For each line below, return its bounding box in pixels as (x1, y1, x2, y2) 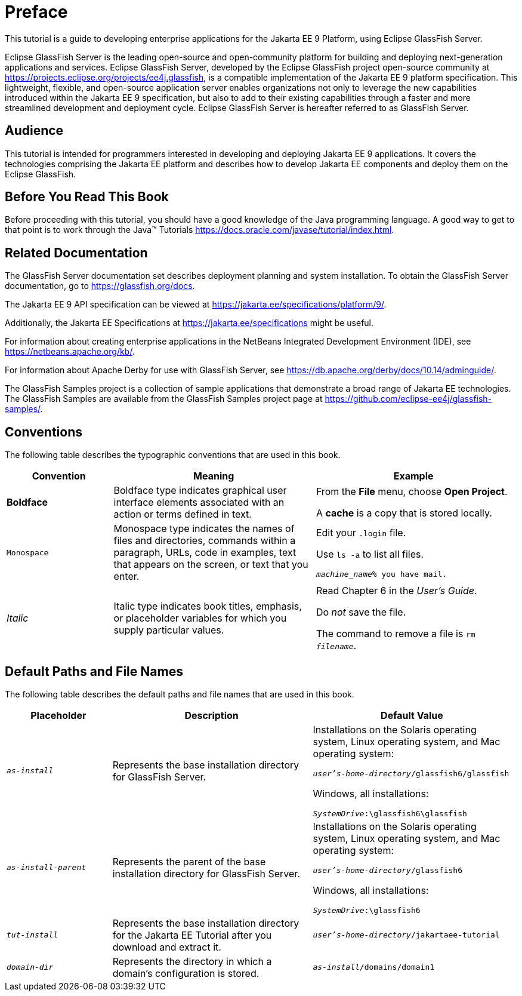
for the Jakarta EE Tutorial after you (112, 929, 272, 941)
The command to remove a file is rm (316, 628, 475, 640)
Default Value (381, 709, 443, 721)
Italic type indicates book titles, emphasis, (113, 600, 302, 613)
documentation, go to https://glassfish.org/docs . (5, 281, 195, 291)
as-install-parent (7, 863, 87, 872)
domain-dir (7, 963, 54, 972)
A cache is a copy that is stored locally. (316, 507, 492, 519)
